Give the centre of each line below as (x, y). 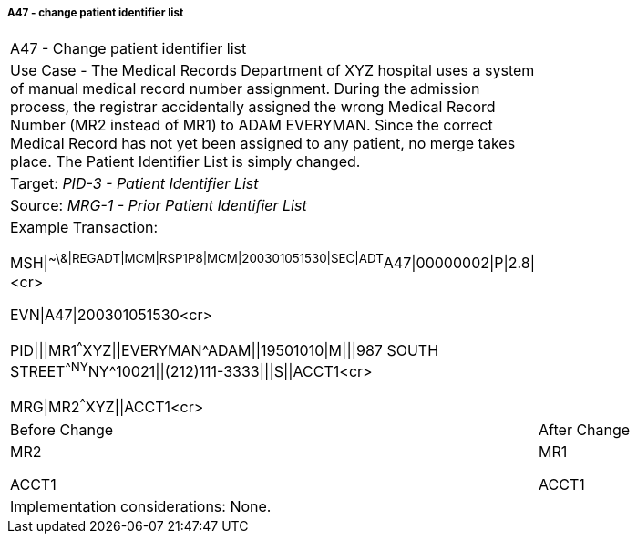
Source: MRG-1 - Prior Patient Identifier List (159, 206)
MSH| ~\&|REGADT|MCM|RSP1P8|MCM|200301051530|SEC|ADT (197, 262)
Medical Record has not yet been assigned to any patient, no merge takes (263, 144)
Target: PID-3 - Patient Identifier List (134, 184)
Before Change (62, 429)
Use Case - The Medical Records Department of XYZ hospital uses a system (272, 71)
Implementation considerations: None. (141, 506)
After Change (585, 429)
